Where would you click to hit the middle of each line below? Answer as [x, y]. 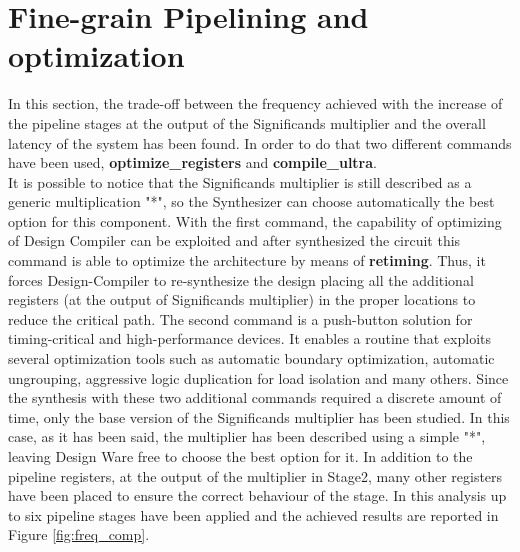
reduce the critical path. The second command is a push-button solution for [240, 318]
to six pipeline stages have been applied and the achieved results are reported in [253, 514]
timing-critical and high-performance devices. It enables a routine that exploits [250, 338]
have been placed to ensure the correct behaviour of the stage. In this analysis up [257, 495]
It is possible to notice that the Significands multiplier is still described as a [240, 181]
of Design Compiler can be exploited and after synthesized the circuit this [234, 240]
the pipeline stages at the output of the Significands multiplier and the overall [247, 122]
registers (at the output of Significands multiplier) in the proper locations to [242, 299]
